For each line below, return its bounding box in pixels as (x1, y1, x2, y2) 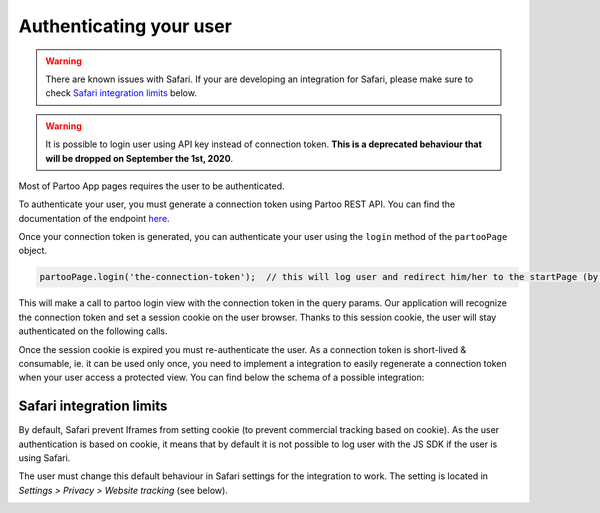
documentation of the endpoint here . (18, 212, 170, 224)
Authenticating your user (18, 15, 232, 37)
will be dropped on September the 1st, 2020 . (45, 152, 234, 164)
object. (18, 245, 48, 257)
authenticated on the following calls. (18, 325, 169, 337)
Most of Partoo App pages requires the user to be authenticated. (18, 180, 285, 192)
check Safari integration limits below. (45, 87, 197, 99)
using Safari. (18, 452, 71, 464)
